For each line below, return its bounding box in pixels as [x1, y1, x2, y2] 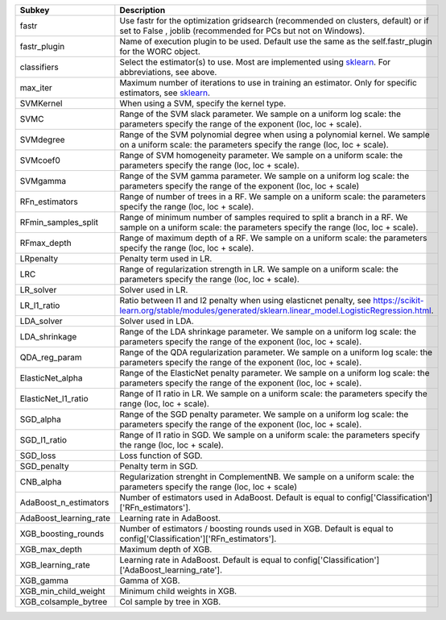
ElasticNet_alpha [19, 372, 83, 383]
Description [119, 5, 166, 15]
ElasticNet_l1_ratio [19, 393, 89, 404]
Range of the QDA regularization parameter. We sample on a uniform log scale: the [119, 347, 433, 358]
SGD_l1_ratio [19, 435, 68, 445]
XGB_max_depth [19, 544, 82, 555]
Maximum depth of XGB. [119, 544, 213, 555]
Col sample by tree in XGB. [119, 597, 221, 607]
